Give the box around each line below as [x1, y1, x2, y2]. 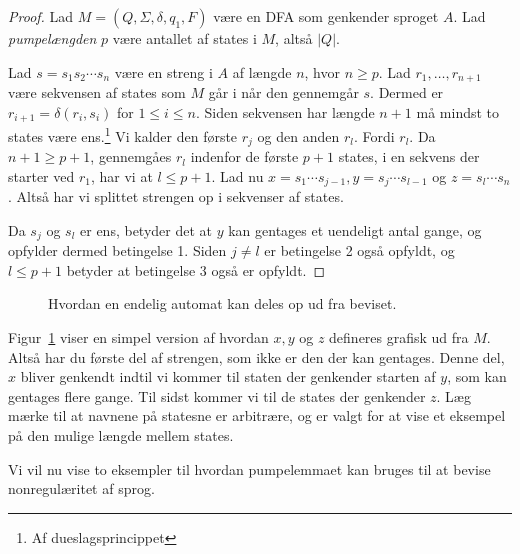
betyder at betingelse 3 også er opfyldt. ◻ [66, 259, 326, 280]
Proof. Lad [8, 6, 74, 26]
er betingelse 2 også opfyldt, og [264, 240, 455, 261]
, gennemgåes [90, 146, 172, 167]
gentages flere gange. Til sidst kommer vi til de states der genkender [8, 385, 426, 406]
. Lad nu [211, 165, 264, 186]
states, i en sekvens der [338, 146, 480, 167]
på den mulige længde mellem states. [8, 425, 234, 446]
